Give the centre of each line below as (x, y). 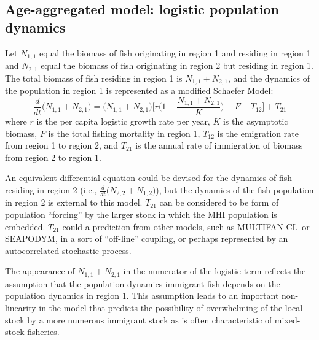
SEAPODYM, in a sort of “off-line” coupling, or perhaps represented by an (147, 238)
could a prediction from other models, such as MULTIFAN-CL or (186, 226)
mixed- (287, 319)
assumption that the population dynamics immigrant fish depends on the (143, 283)
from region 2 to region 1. (53, 157)
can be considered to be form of (219, 202)
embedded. (25, 226)
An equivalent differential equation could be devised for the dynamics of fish (148, 178)
